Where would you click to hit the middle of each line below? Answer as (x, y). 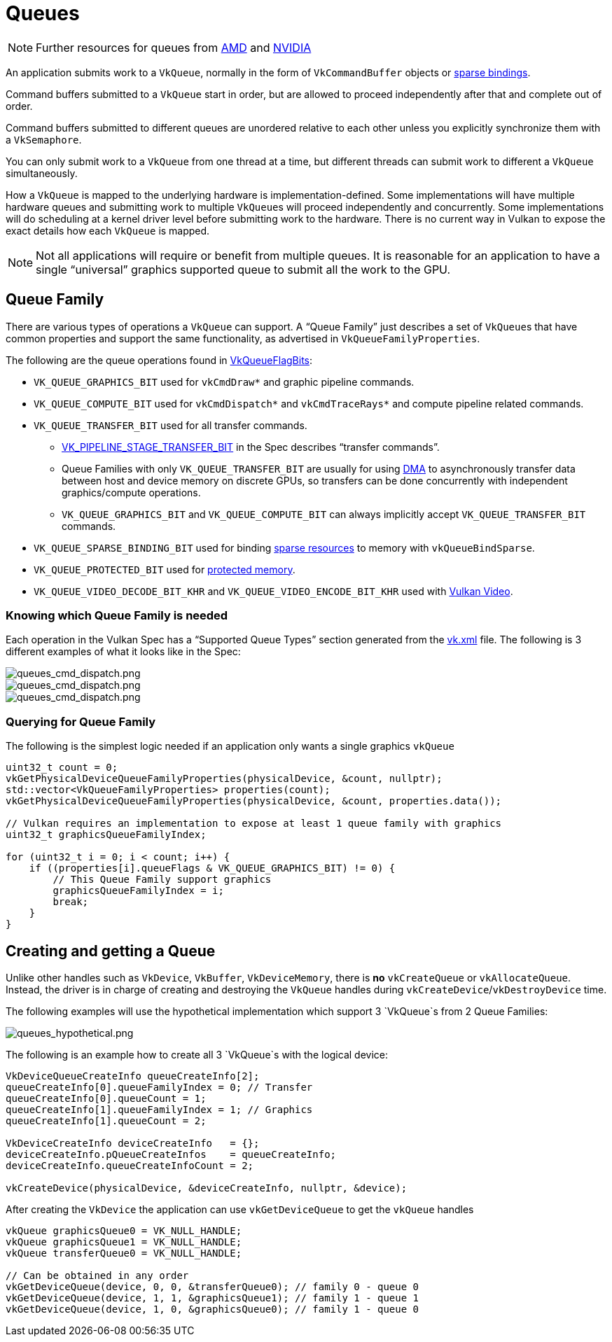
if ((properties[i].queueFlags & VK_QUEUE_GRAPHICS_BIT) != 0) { (212, 868)
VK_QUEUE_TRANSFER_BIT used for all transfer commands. (171, 425)
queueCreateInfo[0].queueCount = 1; (106, 1098)
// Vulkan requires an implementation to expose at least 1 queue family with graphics (254, 824)
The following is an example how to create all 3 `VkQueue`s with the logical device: (197, 1054)
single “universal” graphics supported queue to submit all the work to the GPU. (243, 269)
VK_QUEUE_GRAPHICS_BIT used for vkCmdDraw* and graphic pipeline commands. (224, 382)
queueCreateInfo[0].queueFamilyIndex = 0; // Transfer (159, 1087)
